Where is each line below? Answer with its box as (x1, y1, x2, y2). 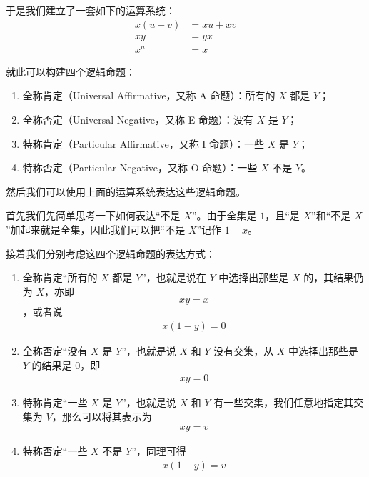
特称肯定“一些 (22, 395, 88, 410)
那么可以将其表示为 (61, 408, 152, 423)
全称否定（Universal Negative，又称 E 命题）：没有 (22, 111, 253, 126)
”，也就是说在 (141, 270, 206, 285)
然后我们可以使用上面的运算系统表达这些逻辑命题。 (6, 184, 246, 199)
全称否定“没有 (22, 343, 88, 358)
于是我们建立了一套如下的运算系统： (6, 3, 176, 17)
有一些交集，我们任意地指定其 (213, 395, 354, 410)
